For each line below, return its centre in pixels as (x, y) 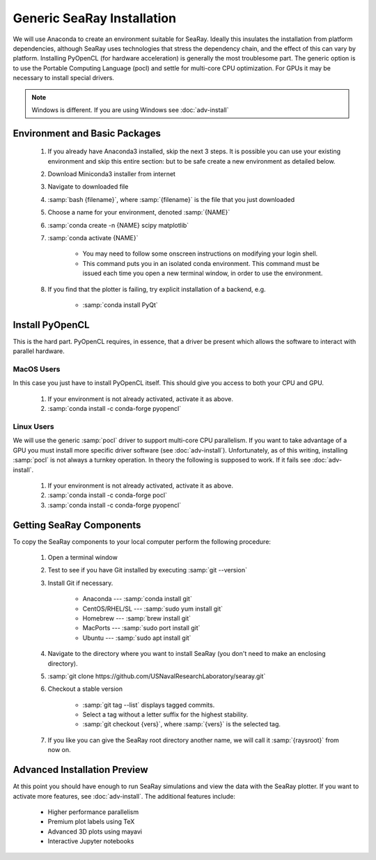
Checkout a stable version (85, 689)
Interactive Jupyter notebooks (91, 841)
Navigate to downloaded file (88, 187)
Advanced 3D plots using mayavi (95, 831)
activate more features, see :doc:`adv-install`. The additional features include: (124, 796)
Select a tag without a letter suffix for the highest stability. (165, 714)
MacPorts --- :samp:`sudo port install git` (141, 628)
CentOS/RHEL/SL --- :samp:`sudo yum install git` (152, 609)
